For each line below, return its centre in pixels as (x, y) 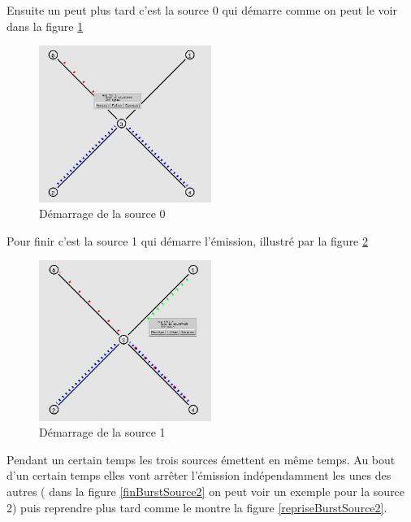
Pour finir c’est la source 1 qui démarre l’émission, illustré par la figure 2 (188, 240)
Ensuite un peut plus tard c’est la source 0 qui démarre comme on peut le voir (202, 10)
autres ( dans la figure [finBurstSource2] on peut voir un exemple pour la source (206, 491)
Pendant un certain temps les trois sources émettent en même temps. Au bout (201, 459)
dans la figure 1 (45, 26)
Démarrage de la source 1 (102, 432)
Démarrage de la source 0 (102, 213)
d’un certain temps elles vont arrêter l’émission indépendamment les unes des (199, 475)
